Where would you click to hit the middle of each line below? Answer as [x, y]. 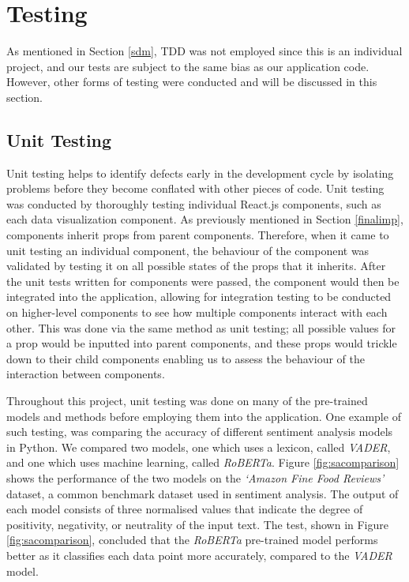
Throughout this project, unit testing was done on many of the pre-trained [187, 401]
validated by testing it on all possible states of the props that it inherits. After [196, 266]
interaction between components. [86, 374]
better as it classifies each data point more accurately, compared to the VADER [199, 555]
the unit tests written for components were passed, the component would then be [203, 281]
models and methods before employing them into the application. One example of [204, 416]
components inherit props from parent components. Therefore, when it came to [198, 235]
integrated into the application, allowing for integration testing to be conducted [199, 297]
